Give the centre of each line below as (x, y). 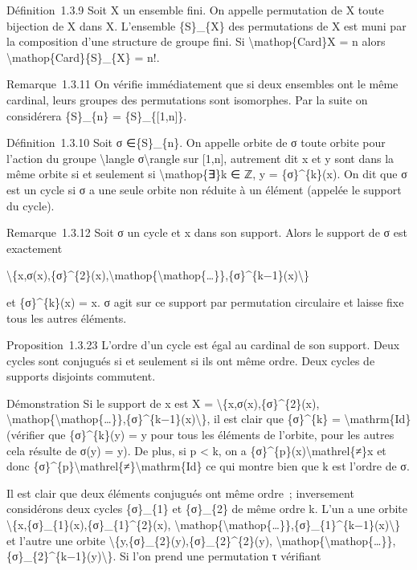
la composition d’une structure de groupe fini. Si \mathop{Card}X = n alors (196, 41)
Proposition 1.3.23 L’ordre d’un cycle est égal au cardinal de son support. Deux (203, 345)
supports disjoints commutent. (81, 376)
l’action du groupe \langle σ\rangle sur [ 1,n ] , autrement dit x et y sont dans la (200, 158)
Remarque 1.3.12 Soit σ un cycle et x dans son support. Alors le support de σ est (207, 232)
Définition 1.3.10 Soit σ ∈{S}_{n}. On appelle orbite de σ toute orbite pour (196, 142)
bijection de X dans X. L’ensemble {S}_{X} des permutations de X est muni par (206, 25)
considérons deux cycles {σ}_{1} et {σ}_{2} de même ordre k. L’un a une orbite (207, 509)
